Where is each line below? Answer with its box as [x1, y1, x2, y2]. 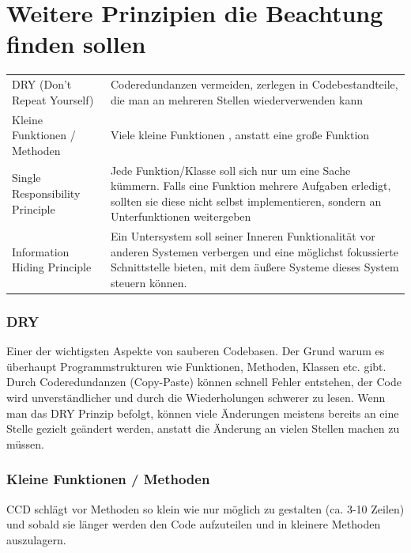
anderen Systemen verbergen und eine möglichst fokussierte [110, 243, 398, 259]
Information [12, 243, 70, 259]
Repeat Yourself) [12, 91, 94, 108]
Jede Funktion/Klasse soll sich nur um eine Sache [110, 161, 351, 178]
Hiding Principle [12, 259, 92, 275]
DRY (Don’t [12, 76, 72, 93]
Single [12, 169, 41, 186]
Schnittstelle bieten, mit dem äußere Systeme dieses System [110, 259, 399, 275]
